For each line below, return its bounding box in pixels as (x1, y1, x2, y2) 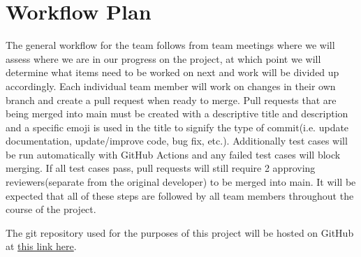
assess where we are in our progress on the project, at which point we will (6, 51, 321, 66)
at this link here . (6, 239, 77, 254)
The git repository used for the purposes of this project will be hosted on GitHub (6, 225, 354, 240)
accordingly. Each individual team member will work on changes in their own (6, 78, 336, 93)
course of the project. (6, 202, 96, 216)
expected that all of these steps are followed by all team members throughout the (6, 188, 354, 203)
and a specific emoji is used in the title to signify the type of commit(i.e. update (6, 119, 349, 134)
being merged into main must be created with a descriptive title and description (6, 106, 348, 121)
